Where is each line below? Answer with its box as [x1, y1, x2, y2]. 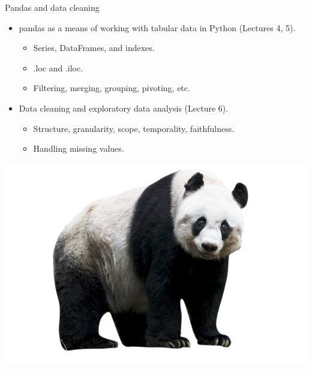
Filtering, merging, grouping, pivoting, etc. [33, 82, 190, 94]
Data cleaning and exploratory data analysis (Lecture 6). [19, 101, 229, 114]
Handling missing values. [33, 142, 124, 155]
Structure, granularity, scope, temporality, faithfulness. [33, 122, 235, 134]
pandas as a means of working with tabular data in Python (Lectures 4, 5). [19, 21, 296, 34]
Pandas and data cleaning [5, 1, 100, 13]
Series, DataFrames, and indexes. [33, 41, 155, 54]
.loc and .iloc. [33, 61, 83, 74]
